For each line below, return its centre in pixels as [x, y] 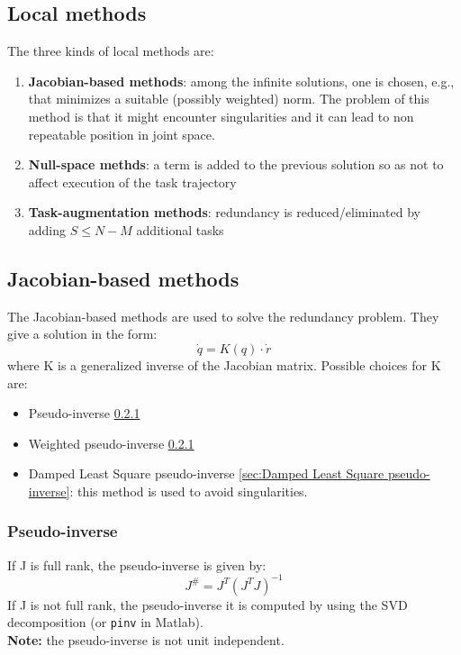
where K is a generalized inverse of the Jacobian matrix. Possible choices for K [224, 364]
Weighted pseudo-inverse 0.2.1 [111, 443]
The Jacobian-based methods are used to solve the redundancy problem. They [223, 316]
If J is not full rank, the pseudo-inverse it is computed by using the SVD [208, 604]
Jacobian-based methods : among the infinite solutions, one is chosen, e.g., [241, 81]
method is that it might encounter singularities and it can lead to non [221, 116]
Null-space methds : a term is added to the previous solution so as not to [236, 164]
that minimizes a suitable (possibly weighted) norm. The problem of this [229, 99]
